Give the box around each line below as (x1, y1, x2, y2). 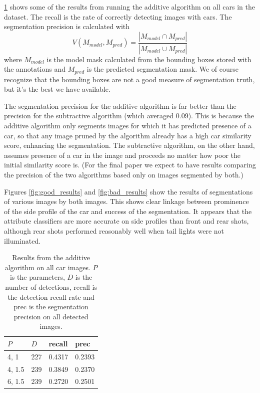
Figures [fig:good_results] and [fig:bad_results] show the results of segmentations (4, 186, 253, 197)
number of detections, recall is (5, 281, 97, 292)
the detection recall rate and (7, 291, 94, 302)
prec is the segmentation (13, 301, 88, 312)
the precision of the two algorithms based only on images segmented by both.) (4, 169, 243, 180)
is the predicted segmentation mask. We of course (86, 64, 239, 74)
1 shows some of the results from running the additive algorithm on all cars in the (4, 2, 255, 12)
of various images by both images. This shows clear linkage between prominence (4, 196, 249, 207)
